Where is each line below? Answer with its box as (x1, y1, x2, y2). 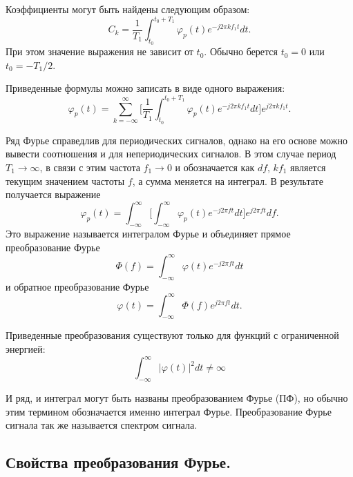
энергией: (6, 342, 46, 356)
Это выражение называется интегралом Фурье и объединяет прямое (6, 226, 291, 241)
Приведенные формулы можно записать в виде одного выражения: (6, 81, 285, 95)
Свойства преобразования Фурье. (6, 451, 231, 473)
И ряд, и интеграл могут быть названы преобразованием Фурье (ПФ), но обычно (6, 390, 348, 405)
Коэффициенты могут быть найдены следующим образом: (6, 2, 250, 16)
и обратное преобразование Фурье (6, 279, 149, 293)
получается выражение (6, 187, 101, 202)
